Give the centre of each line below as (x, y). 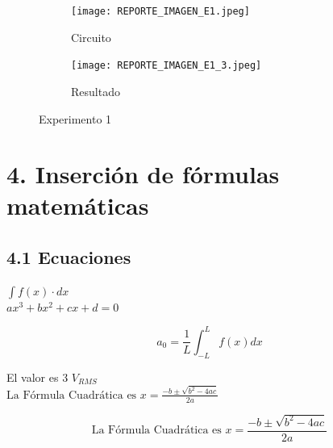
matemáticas (78, 205)
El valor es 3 (37, 377)
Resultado (96, 91)
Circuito (91, 37)
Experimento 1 (75, 118)
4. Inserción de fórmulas (143, 174)
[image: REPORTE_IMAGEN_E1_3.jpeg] (166, 66)
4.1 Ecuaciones (69, 257)
